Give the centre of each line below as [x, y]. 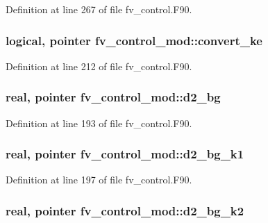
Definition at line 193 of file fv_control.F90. [99, 123]
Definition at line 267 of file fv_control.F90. [99, 9]
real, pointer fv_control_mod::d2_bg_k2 [125, 210]
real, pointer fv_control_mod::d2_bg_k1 [125, 154]
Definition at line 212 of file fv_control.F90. [99, 66]
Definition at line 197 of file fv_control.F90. [99, 180]
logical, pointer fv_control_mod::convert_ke [134, 40]
